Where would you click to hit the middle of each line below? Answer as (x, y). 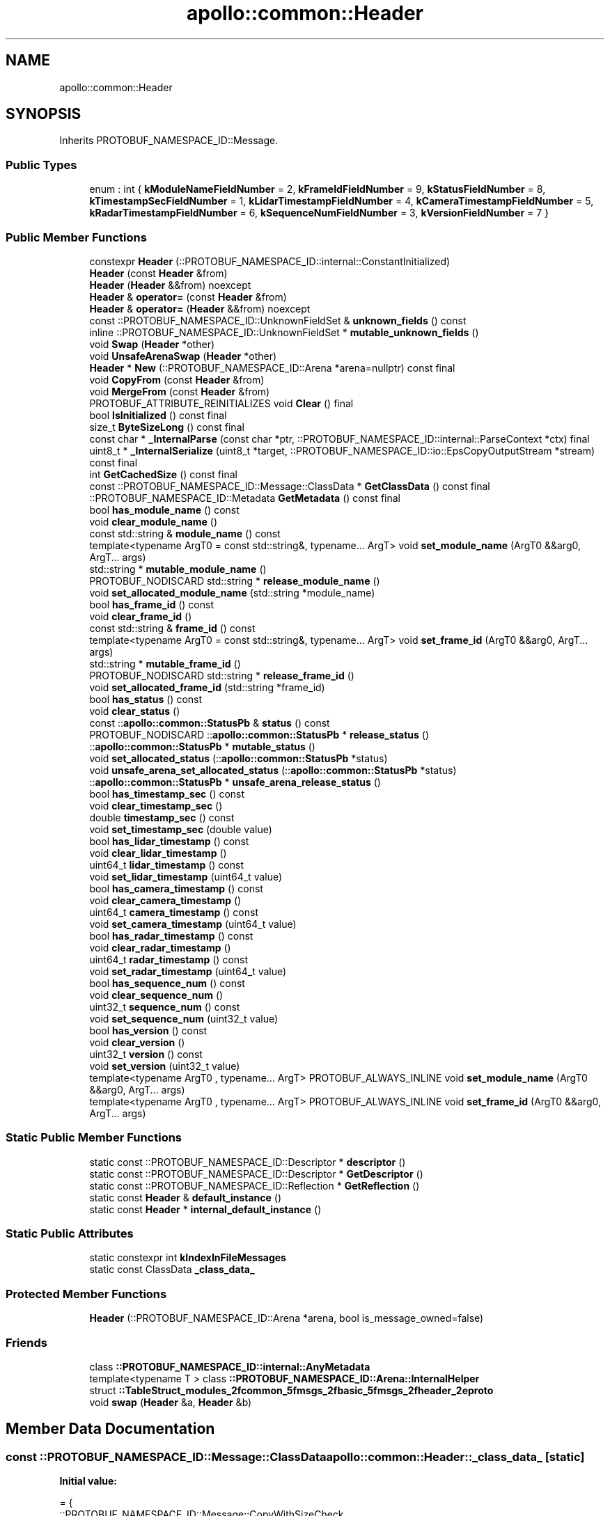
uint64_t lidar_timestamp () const (166, 864)
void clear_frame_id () (141, 616)
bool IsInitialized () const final (158, 415)
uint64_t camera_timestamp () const (174, 912)
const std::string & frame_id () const (172, 628)
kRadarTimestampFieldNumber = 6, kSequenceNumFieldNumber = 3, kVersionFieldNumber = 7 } (319, 213)
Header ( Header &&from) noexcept (170, 285)
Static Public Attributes (70, 1234)
